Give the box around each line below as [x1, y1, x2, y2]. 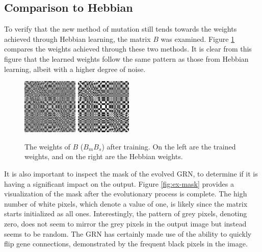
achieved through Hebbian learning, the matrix [4, 33, 151, 44]
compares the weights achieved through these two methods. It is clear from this [4, 43, 252, 54]
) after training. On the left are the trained [101, 141, 236, 152]
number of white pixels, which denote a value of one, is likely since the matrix [4, 198, 248, 209]
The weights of [24, 141, 70, 152]
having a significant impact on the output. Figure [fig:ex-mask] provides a [4, 178, 234, 189]
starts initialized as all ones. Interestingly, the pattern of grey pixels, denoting [4, 208, 247, 219]
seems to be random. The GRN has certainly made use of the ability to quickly [4, 228, 252, 239]
